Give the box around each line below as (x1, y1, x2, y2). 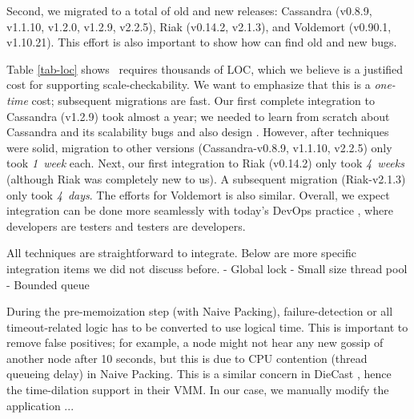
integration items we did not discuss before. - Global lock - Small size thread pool (6, 260, 408, 276)
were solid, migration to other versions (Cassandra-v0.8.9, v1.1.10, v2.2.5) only (6, 139, 392, 155)
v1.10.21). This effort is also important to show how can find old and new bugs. (6, 34, 397, 50)
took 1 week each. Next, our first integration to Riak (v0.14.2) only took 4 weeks (6, 155, 404, 171)
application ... (6, 397, 74, 413)
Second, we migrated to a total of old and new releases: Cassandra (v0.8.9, (6, 2, 372, 18)
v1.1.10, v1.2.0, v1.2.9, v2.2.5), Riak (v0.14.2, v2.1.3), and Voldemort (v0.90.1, (6, 18, 392, 34)
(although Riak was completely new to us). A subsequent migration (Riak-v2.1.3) (6, 170, 406, 187)
